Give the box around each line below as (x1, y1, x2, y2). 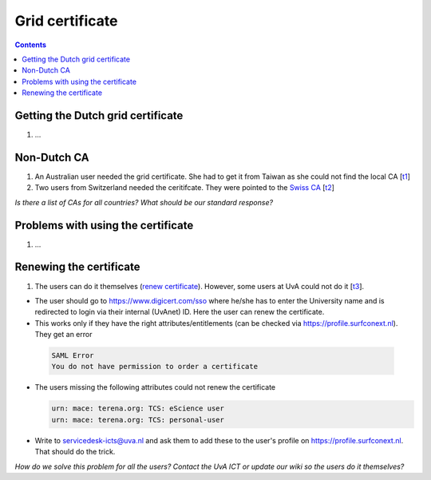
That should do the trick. (34, 447, 116, 457)
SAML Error (51, 351, 94, 360)
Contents (14, 40, 47, 50)
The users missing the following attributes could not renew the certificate (34, 383, 276, 392)
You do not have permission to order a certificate (51, 362, 259, 371)
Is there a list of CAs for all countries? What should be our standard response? (14, 197, 274, 207)
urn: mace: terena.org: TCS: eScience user (51, 404, 225, 413)
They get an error (34, 330, 93, 339)
